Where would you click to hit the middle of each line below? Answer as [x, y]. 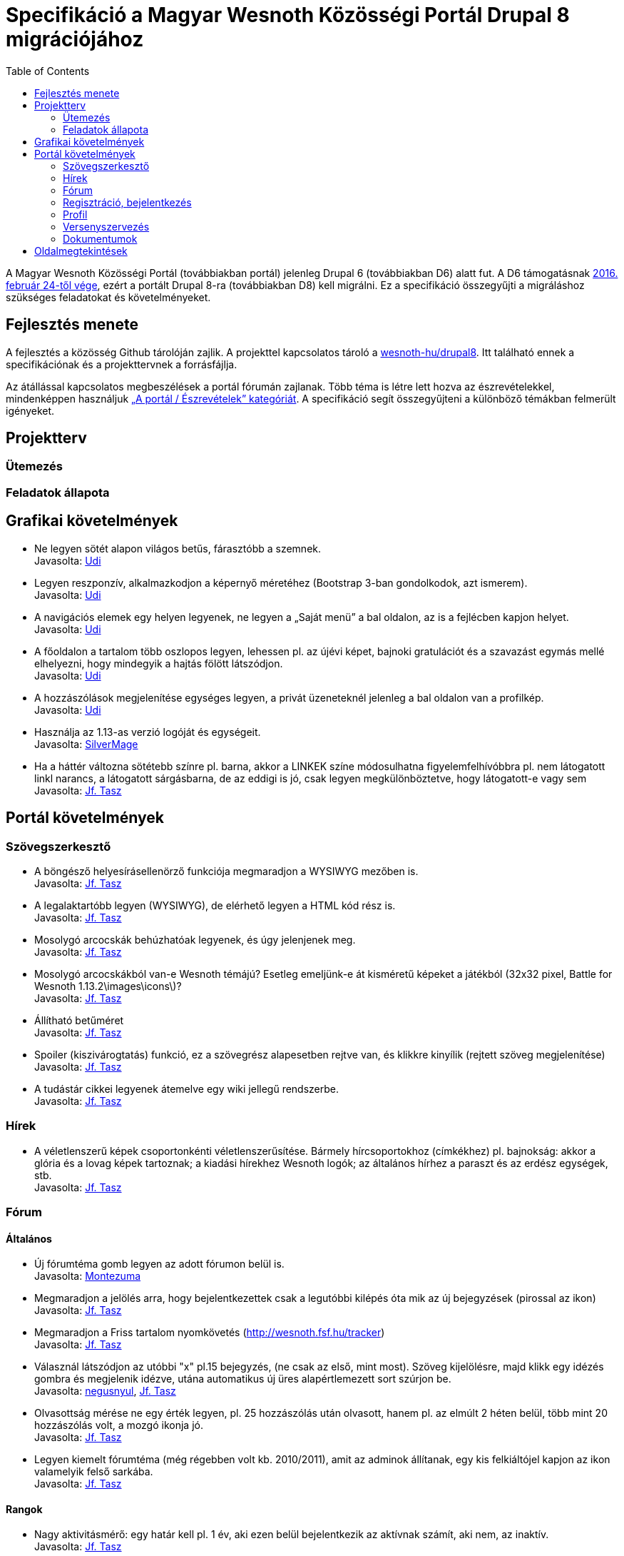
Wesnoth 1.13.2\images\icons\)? [108, 986]
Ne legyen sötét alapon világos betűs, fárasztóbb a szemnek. [178, 548]
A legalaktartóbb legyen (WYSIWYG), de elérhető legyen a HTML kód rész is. [215, 905]
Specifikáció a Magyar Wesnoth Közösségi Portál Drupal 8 [288, 15]
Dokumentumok [100, 238]
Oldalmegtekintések [81, 251]
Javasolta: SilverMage [86, 744]
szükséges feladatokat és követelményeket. [108, 297]
